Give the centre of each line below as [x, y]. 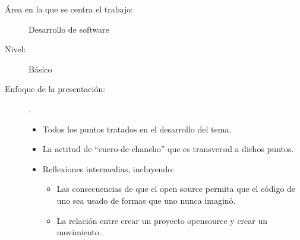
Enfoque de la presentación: [55, 89]
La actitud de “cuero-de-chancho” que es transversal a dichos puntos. [168, 149]
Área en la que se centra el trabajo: [69, 9]
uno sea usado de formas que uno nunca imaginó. [146, 200]
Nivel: [15, 49]
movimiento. [79, 232]
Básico [40, 69]
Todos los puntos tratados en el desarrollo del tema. [137, 129]
